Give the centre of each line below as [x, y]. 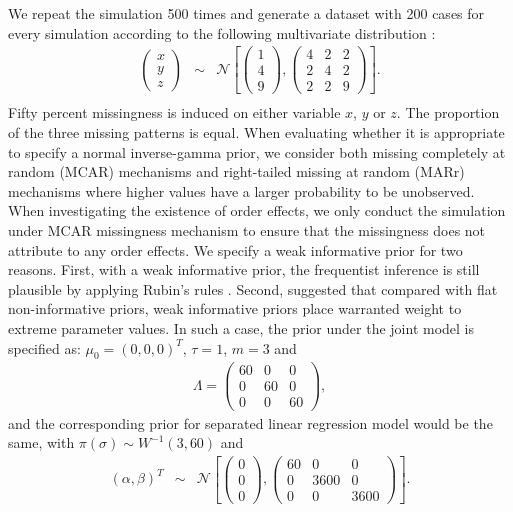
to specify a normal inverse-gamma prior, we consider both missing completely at [257, 151]
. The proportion [448, 112]
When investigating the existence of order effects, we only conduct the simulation [257, 210]
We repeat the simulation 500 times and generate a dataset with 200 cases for [246, 13]
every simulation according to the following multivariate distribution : [222, 32]
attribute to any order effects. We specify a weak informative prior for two [235, 249]
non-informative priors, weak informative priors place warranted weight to [235, 308]
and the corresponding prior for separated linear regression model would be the [250, 422]
